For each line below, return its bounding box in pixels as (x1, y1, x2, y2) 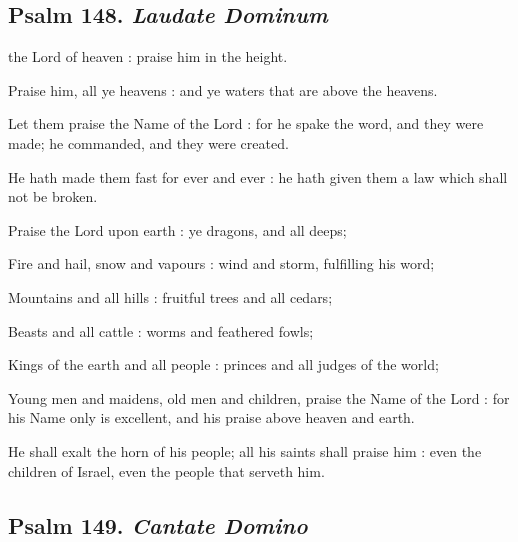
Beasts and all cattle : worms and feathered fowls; (8, 320, 314, 341)
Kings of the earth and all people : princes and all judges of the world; (8, 354, 439, 375)
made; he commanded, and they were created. (8, 132, 289, 153)
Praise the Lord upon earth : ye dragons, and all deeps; (8, 219, 347, 240)
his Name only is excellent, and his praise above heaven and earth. (8, 407, 415, 428)
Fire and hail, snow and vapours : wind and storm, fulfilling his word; (8, 253, 435, 274)
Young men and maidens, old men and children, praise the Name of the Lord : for (8, 387, 510, 408)
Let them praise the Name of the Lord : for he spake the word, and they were (8, 113, 484, 134)
